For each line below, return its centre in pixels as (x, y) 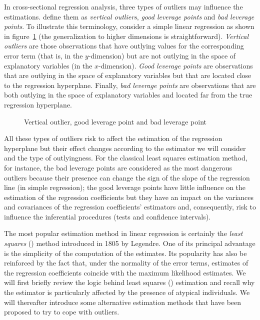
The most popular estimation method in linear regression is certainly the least (123, 233)
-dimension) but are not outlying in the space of (162, 55)
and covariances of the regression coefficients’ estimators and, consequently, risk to (130, 207)
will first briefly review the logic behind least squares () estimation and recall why (129, 282)
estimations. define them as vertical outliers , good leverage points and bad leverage (129, 16)
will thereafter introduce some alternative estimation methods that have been (123, 302)
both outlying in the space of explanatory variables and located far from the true (128, 95)
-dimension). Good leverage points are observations (176, 65)
